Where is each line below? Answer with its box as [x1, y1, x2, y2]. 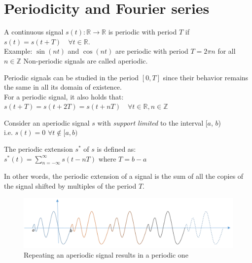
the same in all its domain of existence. [4, 82, 122, 92]
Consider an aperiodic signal [4, 117, 90, 128]
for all [217, 46, 236, 56]
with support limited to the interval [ [97, 117, 208, 128]
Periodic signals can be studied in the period [4, 72, 139, 82]
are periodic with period [115, 46, 188, 56]
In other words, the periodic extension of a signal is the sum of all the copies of [4, 171, 244, 181]
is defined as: [97, 144, 136, 154]
